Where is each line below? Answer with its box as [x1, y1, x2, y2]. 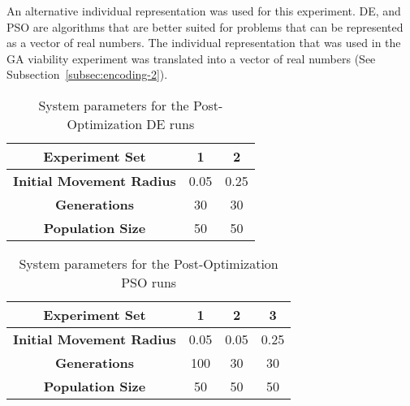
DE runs [146, 114, 195, 133]
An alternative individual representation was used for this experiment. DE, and [6, 2, 401, 19]
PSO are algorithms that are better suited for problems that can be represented [6, 18, 404, 35]
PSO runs [121, 272, 177, 292]
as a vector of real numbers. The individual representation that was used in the [6, 34, 401, 51]
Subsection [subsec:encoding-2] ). [6, 66, 168, 83]
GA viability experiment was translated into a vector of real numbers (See [6, 50, 376, 67]
